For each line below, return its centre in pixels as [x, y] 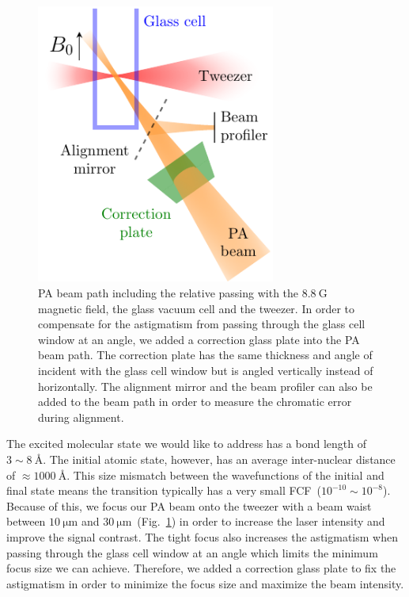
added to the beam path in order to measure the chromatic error [195, 402]
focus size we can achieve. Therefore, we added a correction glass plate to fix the [201, 568]
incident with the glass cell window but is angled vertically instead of [206, 371]
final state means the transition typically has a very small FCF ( [164, 490]
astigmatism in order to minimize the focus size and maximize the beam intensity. [205, 583]
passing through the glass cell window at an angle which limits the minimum [192, 552]
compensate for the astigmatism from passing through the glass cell [202, 324]
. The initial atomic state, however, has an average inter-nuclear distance [219, 459]
